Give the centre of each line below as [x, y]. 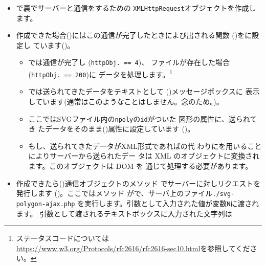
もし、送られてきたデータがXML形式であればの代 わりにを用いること [145, 146]
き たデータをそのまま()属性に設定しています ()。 [112, 129]
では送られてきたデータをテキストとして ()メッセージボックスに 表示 [144, 91]
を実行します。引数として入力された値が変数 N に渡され [168, 203]
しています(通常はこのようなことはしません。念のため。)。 [126, 101]
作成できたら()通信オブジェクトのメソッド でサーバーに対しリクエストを [138, 183]
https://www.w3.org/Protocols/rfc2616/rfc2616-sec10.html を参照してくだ [133, 248]
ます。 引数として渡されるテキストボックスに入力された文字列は [124, 213]
